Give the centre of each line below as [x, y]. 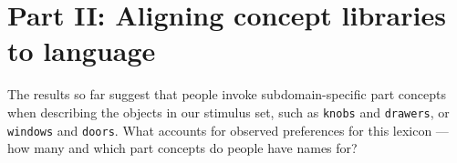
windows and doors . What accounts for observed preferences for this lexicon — [228, 130]
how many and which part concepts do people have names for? [182, 148]
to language [82, 51]
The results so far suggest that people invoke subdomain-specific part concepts [227, 94]
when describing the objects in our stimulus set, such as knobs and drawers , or [228, 112]
